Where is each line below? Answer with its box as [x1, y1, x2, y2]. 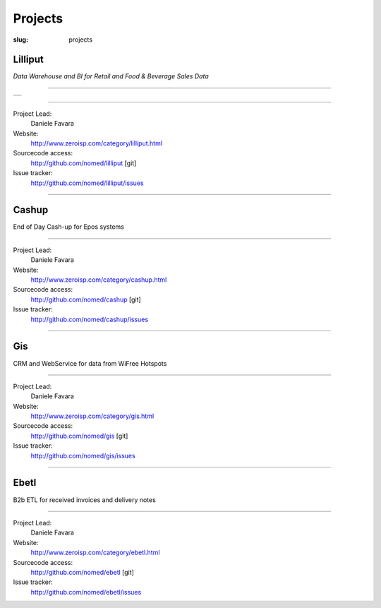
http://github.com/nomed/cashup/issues [30, 315, 148, 323]
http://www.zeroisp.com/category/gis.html [30, 412, 155, 420]
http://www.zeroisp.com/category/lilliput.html [30, 139, 162, 148]
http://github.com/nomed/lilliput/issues [30, 179, 144, 187]
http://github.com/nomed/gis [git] [30, 431, 128, 440]
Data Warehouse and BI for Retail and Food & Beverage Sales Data [13, 72, 210, 81]
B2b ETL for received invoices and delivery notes [13, 495, 157, 504]
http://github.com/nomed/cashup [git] [30, 295, 141, 304]
